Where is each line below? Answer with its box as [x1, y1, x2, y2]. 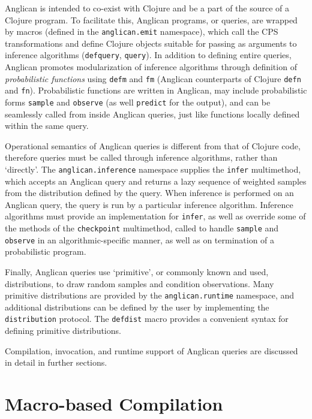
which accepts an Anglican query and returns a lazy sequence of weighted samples [5, 174, 307, 187]
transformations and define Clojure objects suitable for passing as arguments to [5, 37, 297, 49]
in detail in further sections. [5, 356, 107, 369]
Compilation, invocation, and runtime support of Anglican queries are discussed [5, 344, 298, 357]
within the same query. [5, 119, 89, 132]
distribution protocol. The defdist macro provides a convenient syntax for [5, 312, 289, 325]
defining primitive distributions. [5, 324, 121, 337]
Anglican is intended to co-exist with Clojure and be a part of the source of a [5, 2, 290, 14]
